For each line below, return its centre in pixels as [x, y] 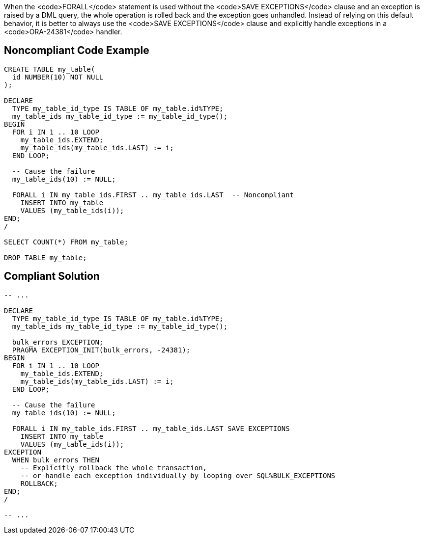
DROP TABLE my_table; [45, 257]
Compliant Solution [52, 276]
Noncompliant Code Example [77, 51]
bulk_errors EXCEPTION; [58, 342]
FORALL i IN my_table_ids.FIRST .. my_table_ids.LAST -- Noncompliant [153, 195]
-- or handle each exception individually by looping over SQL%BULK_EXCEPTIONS [178, 475]
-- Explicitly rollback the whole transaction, [114, 468]
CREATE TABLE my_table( [50, 69]
